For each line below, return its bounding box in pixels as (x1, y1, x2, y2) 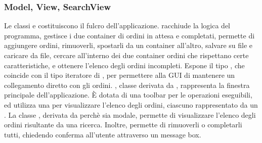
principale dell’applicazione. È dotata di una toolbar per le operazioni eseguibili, (4, 89, 252, 100)
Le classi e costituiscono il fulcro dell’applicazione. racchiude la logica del (4, 20, 231, 31)
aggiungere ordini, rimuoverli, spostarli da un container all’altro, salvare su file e (4, 40, 253, 51)
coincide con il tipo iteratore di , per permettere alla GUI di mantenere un (4, 70, 235, 80)
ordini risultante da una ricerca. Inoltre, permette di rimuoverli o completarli (4, 119, 242, 130)
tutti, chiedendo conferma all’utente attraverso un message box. (4, 129, 201, 139)
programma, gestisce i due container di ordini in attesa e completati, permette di (4, 30, 255, 40)
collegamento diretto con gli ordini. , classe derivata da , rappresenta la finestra (4, 79, 250, 90)
